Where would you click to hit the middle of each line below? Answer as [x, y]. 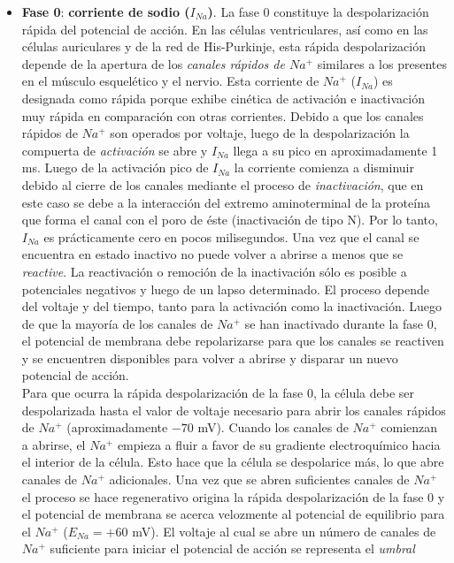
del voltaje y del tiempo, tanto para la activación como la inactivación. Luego [232, 306]
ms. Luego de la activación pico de [115, 167]
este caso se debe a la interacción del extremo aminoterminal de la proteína [226, 202]
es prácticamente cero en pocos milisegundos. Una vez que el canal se [231, 236]
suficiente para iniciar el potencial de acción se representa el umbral [232, 548]
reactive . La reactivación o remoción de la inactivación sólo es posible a [214, 271]
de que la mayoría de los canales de [117, 323]
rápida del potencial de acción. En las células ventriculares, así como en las [225, 29]
